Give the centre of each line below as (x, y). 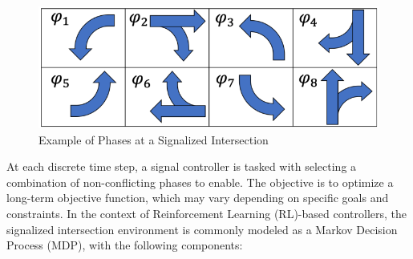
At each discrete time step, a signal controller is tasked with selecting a (182, 166)
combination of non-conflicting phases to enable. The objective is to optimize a (200, 182)
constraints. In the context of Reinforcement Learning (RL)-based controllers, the (207, 213)
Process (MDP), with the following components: (125, 245)
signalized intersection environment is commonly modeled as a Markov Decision (202, 229)
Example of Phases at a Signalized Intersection (154, 139)
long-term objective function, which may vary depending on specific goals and (198, 198)
